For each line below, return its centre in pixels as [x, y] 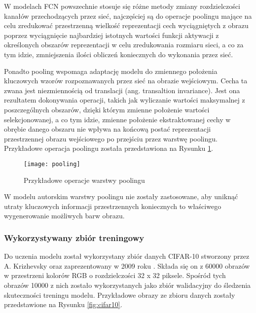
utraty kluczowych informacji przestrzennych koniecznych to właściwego [113, 206]
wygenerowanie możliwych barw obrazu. [64, 216]
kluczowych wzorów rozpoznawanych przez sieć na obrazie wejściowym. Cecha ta [126, 81]
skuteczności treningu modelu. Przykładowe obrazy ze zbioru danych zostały [120, 295]
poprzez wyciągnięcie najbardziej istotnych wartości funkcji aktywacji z [111, 35]
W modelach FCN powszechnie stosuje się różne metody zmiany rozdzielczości [122, 6]
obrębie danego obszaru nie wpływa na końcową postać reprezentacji [108, 129]
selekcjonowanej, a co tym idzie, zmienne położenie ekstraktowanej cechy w [117, 119]
